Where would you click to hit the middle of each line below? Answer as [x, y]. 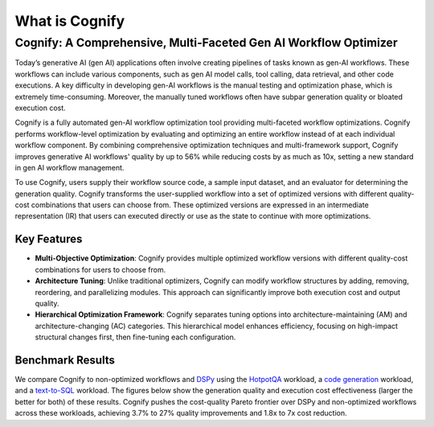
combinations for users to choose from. [100, 269]
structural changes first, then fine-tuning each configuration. [135, 337]
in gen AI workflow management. [70, 167]
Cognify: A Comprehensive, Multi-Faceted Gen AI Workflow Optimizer [206, 43]
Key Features [49, 239]
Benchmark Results [65, 360]
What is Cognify [70, 21]
